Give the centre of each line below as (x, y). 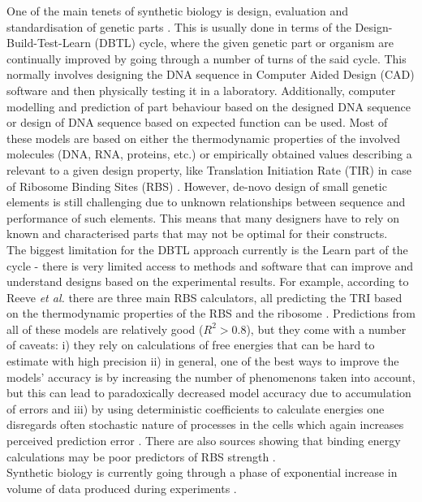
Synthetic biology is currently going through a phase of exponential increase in (202, 472)
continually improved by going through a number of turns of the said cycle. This (207, 58)
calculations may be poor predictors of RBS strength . (141, 456)
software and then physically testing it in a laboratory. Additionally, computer (201, 90)
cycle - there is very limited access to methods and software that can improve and (210, 265)
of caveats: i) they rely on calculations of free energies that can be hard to (191, 345)
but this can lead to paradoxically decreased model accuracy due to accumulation (209, 393)
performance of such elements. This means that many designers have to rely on (203, 217)
